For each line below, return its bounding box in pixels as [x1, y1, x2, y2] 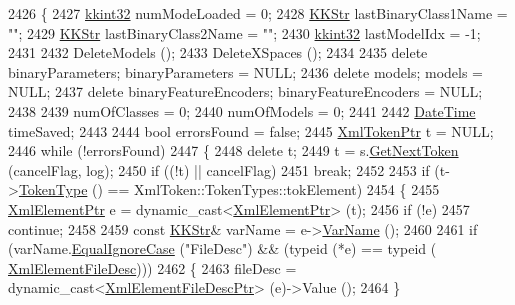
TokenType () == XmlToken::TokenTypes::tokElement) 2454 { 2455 [18, 179, 440, 200]
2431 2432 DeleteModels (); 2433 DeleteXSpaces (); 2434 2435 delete [8, 42, 428, 63]
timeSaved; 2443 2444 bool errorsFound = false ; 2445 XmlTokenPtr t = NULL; [8, 120, 494, 141]
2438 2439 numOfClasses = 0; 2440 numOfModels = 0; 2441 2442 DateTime [8, 100, 476, 121]
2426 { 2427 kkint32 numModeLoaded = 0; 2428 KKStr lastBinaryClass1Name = [8, 3, 508, 23]
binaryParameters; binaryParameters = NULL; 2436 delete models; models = [8, 61, 483, 82]
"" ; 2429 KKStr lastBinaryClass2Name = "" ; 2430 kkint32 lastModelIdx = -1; [8, 22, 481, 43]
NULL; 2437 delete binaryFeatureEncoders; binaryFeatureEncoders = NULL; [8, 81, 483, 102]
